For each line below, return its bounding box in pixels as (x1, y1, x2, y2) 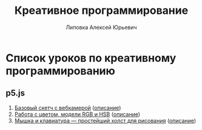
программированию (5, 64, 116, 77)
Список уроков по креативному (5, 51, 177, 65)
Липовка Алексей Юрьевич (66, 24, 137, 31)
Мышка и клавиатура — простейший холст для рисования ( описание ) (14, 117, 197, 124)
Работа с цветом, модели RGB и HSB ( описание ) (14, 110, 141, 118)
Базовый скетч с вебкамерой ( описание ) (14, 104, 121, 111)
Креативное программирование (14, 4, 189, 18)
